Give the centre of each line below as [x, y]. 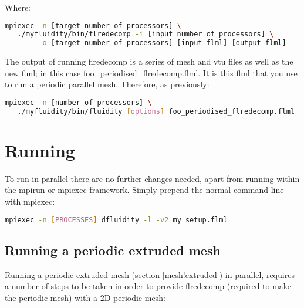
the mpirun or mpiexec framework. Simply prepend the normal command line [144, 190]
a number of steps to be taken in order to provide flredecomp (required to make [148, 286]
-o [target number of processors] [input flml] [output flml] [162, 43]
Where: [18, 7]
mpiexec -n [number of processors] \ [78, 103]
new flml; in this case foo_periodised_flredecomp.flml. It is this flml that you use [151, 72]
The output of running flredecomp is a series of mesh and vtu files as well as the [149, 61]
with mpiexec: [30, 202]
